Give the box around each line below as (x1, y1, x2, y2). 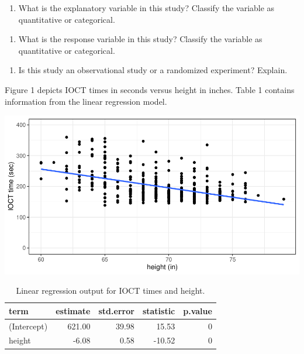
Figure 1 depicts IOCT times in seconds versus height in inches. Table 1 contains (5, 83, 295, 95)
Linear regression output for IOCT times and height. (16, 284, 205, 297)
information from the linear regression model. (5, 95, 167, 107)
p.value (183, 304, 212, 317)
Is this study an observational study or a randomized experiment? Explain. (18, 64, 288, 76)
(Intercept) (9, 319, 48, 332)
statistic (142, 304, 175, 317)
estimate (56, 304, 91, 317)
